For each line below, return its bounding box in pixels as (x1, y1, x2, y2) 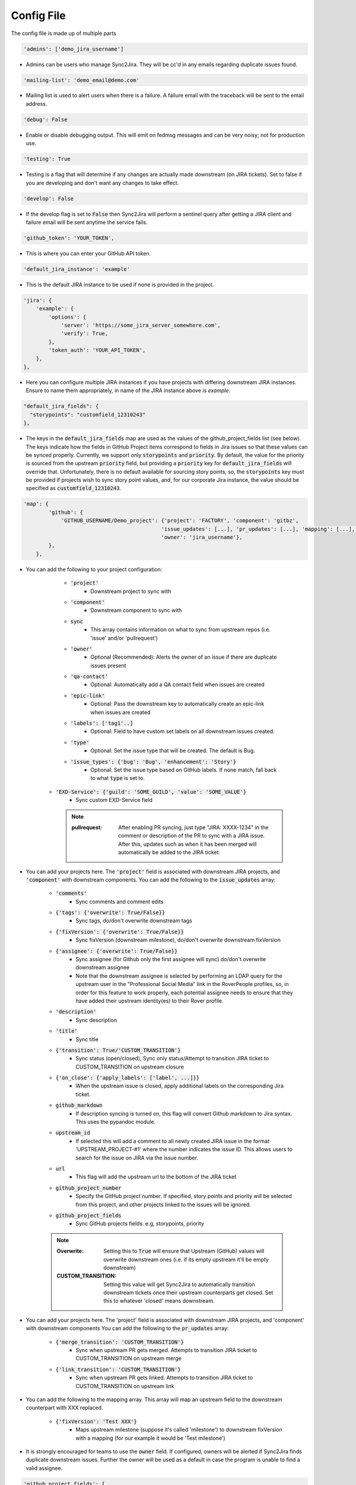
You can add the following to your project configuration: (26, 565, 163, 573)
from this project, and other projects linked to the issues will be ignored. (75, 1200, 252, 1208)
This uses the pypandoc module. (75, 1119, 156, 1126)
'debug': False (23, 116, 68, 123)
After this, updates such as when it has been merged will (118, 841, 258, 848)
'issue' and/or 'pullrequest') (90, 634, 158, 642)
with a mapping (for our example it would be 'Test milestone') (75, 1435, 225, 1442)
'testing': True (23, 156, 71, 163)
